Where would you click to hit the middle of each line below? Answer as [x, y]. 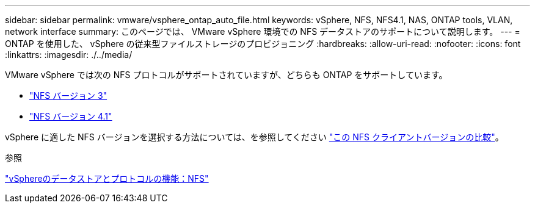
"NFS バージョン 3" [68, 95]
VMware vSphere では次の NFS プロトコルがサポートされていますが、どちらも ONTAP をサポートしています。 [226, 75]
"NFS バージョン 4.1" [71, 116]
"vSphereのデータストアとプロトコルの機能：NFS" [107, 178]
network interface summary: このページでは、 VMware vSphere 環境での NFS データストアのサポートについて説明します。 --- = [263, 31]
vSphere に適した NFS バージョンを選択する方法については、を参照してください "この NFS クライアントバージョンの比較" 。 [254, 137]
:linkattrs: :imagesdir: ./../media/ [69, 55]
